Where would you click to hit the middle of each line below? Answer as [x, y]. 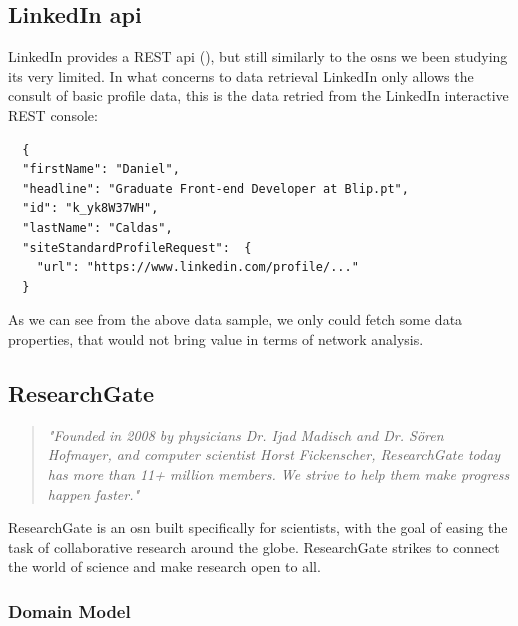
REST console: [53, 114]
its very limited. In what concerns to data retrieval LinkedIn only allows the [241, 75]
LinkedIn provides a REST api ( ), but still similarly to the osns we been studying [258, 56]
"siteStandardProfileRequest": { [137, 247]
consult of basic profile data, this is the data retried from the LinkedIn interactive [258, 95]
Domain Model [69, 610]
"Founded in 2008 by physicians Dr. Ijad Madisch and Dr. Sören [245, 434]
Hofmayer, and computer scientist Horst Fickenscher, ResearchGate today [274, 454]
